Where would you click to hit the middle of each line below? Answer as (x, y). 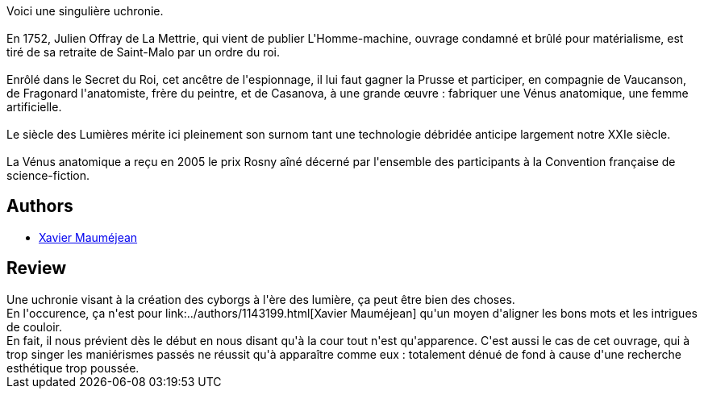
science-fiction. (48, 175)
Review (37, 268)
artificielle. (34, 107)
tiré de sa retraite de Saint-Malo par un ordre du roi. (144, 52)
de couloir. (34, 326)
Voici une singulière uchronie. (85, 11)
